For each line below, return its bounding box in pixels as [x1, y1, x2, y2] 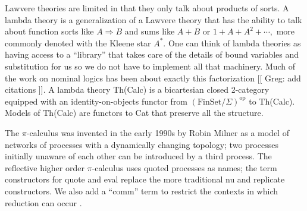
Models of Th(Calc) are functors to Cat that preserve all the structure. [5, 106, 264, 119]
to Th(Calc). [249, 95, 295, 107]
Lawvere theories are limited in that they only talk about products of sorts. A [5, 2, 289, 14]
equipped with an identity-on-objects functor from [5, 95, 188, 107]
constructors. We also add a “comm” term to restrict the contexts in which [5, 184, 278, 197]
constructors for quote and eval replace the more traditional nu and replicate [5, 173, 285, 185]
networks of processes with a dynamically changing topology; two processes [5, 138, 278, 150]
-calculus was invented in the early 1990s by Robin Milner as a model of [26, 126, 289, 138]
